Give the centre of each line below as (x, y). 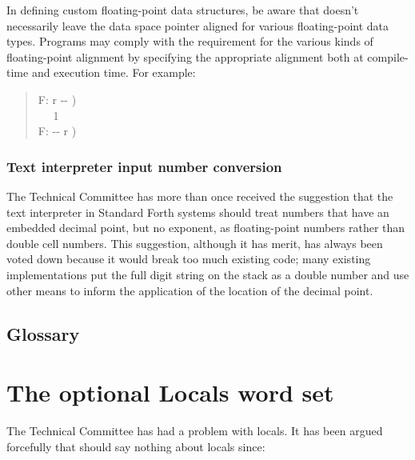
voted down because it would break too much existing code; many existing (189, 259)
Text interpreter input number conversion (144, 166)
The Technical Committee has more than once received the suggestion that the (200, 196)
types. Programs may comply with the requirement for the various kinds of (190, 41)
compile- (388, 56)
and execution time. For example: (114, 72)
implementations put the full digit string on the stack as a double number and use (208, 274)
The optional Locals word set (170, 392)
